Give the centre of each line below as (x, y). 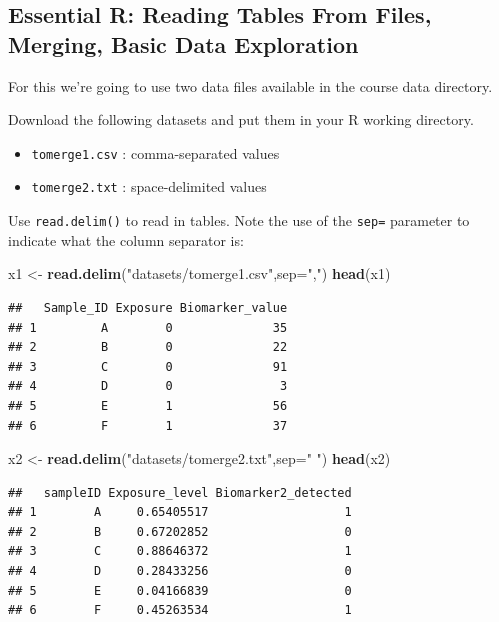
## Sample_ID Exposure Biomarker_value (148, 307)
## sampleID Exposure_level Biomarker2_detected (180, 492)
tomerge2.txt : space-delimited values (149, 186)
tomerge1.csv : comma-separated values (155, 152)
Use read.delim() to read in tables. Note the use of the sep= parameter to (239, 220)
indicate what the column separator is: (126, 239)
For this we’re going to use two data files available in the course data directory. (250, 85)
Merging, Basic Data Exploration (183, 43)
